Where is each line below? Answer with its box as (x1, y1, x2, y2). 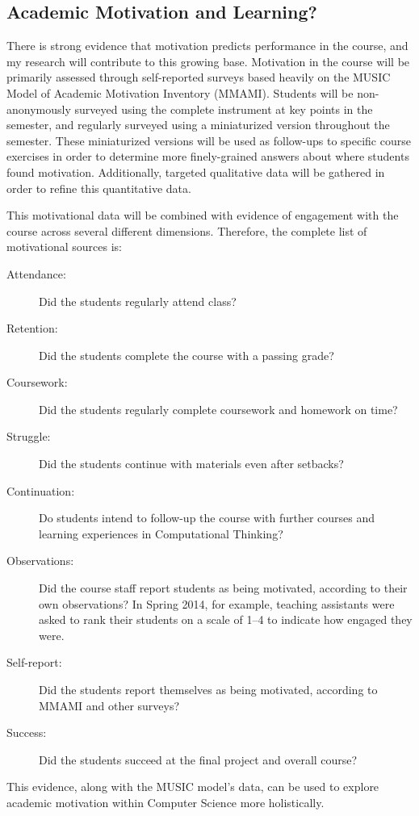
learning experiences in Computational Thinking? (39, 525, 283, 542)
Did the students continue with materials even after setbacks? (39, 455, 344, 472)
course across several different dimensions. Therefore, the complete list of (6, 222, 367, 239)
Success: (6, 724, 47, 741)
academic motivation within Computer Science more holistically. (6, 793, 325, 810)
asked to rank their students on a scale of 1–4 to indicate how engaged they (39, 611, 413, 628)
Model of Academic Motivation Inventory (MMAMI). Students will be (6, 84, 354, 101)
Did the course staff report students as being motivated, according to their (39, 580, 408, 596)
